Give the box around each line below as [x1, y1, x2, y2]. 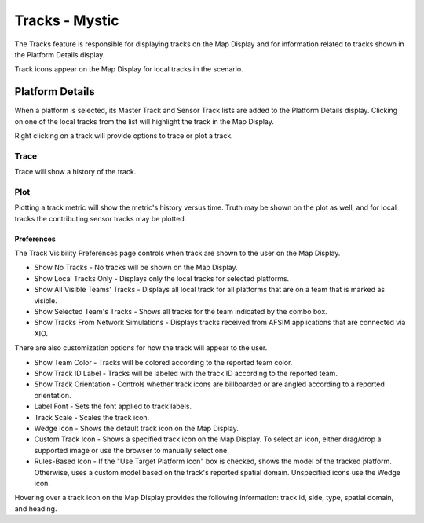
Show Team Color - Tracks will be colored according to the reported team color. [34, 357, 293, 367]
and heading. [14, 503, 57, 514]
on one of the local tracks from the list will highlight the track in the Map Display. [14, 116, 275, 126]
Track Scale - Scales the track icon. [34, 412, 150, 422]
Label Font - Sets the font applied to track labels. [34, 401, 192, 411]
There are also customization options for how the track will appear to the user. [14, 343, 268, 353]
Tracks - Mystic [14, 12, 119, 29]
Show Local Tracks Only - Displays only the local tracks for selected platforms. [34, 273, 290, 283]
